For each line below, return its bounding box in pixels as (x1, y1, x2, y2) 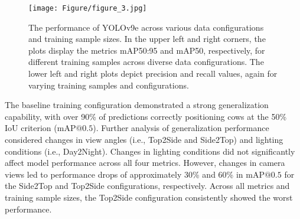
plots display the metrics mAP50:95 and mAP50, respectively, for (28, 44, 265, 56)
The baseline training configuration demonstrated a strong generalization (5, 99, 269, 111)
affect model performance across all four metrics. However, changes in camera (5, 156, 285, 169)
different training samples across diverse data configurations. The (28, 55, 264, 68)
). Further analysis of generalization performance (93, 122, 269, 134)
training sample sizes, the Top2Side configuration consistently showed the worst (5, 191, 293, 203)
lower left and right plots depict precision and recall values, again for (28, 67, 278, 80)
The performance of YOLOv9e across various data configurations (28, 21, 264, 33)
